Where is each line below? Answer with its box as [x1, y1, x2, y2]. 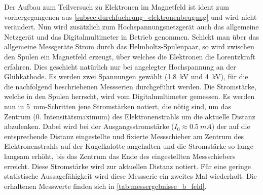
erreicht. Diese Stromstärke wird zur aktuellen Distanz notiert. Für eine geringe [4, 160, 251, 171]
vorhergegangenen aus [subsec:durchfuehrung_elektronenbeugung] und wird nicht [4, 11, 257, 22]
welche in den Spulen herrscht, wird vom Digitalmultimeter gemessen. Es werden [4, 91, 255, 102]
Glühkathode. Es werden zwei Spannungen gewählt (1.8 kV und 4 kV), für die [4, 71, 248, 82]
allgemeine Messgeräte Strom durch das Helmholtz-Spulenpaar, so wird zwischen [4, 41, 254, 52]
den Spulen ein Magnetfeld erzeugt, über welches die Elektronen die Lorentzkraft [4, 51, 255, 61]
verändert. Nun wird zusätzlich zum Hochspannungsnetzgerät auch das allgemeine [4, 21, 259, 32]
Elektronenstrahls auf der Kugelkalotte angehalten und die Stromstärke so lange [4, 141, 253, 151]
